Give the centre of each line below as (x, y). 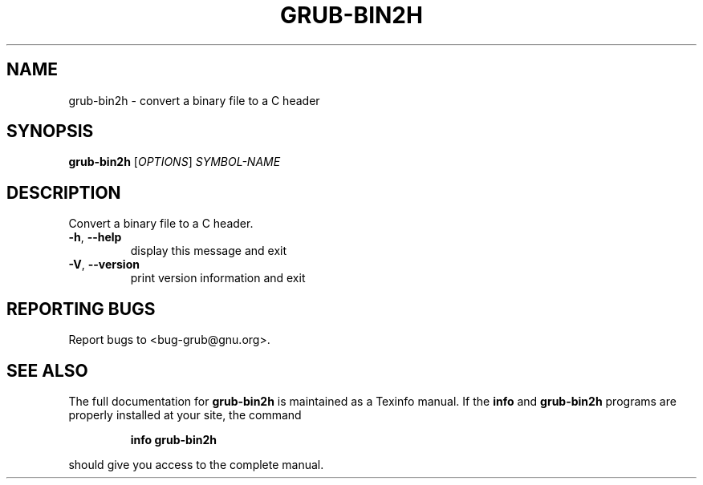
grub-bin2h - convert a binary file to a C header (194, 100)
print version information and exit (218, 278)
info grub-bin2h (173, 439)
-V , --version (104, 265)
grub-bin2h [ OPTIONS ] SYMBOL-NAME (175, 162)
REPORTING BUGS (81, 309)
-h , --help (95, 237)
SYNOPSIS (50, 131)
